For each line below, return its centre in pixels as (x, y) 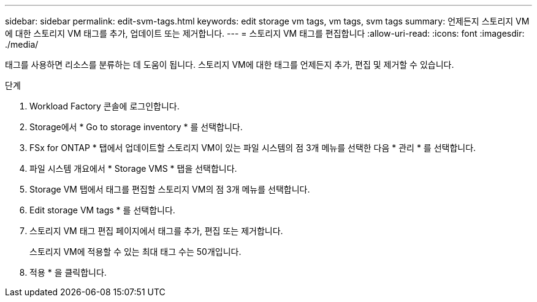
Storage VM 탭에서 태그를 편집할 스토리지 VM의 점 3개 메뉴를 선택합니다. (170, 189)
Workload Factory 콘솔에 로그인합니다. (105, 106)
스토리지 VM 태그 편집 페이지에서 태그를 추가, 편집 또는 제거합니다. (156, 231)
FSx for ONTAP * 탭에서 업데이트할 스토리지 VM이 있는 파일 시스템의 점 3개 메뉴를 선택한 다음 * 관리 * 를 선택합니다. (253, 148)
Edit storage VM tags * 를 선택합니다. (102, 210)
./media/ (22, 44)
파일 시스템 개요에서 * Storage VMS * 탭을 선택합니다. (133, 168)
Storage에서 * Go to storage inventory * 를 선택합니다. (136, 127)
